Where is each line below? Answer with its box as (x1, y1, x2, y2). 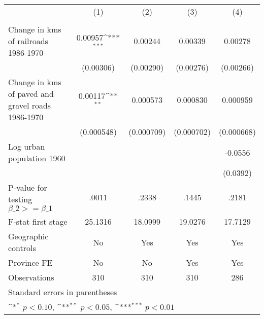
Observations (8, 271, 54, 283)
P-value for (8, 182, 47, 193)
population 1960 (8, 152, 65, 164)
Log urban (8, 140, 45, 152)
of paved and (8, 88, 54, 99)
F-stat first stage (8, 216, 68, 227)
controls (8, 242, 36, 254)
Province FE (8, 257, 53, 268)
